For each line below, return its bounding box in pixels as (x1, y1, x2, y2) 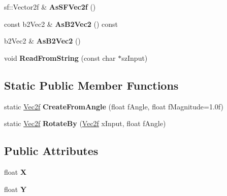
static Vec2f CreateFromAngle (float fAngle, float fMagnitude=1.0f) (4, 101, 223, 111)
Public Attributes (4, 143, 99, 159)
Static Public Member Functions (4, 77, 179, 93)
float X (4, 166, 27, 177)
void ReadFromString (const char (4, 52, 116, 63)
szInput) (121, 52, 148, 63)
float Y (4, 183, 27, 194)
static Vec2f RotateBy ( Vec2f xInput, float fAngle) (4, 118, 166, 129)
